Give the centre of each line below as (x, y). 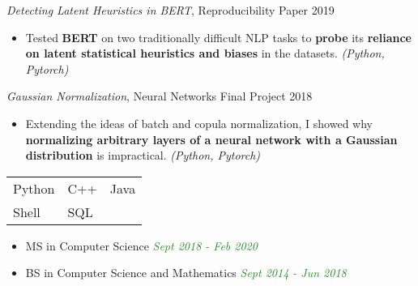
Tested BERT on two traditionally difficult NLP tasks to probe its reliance (218, 37)
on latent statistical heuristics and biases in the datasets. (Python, (205, 53)
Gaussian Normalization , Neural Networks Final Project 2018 (160, 96)
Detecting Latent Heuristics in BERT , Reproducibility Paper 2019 (171, 10)
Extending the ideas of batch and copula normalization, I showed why (199, 123)
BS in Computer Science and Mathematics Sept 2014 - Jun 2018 (186, 273)
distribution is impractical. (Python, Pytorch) (143, 155)
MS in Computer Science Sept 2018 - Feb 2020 (141, 245)
